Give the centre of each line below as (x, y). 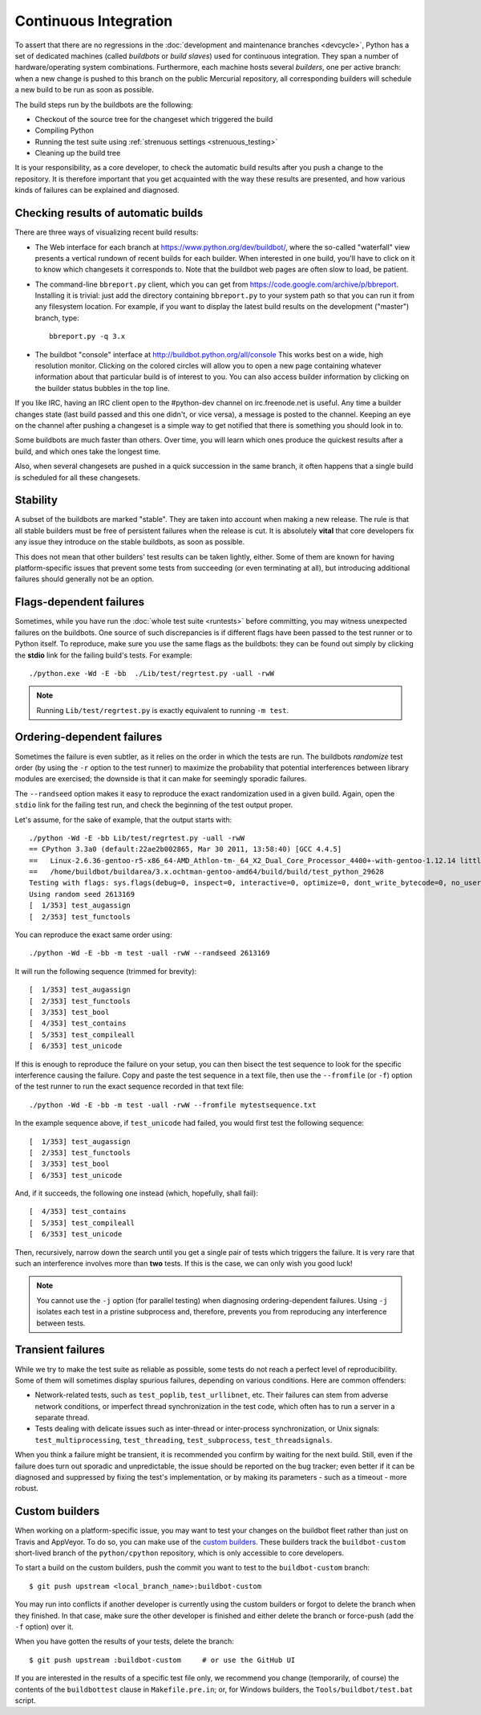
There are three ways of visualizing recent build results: (107, 232)
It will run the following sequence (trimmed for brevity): (106, 971)
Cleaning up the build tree (78, 153)
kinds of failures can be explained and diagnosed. (97, 190)
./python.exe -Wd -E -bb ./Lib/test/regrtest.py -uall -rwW (152, 673)
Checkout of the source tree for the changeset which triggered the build (154, 119)
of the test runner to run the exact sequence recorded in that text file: (129, 1086)
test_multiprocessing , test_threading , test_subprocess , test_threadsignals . (184, 1440)
